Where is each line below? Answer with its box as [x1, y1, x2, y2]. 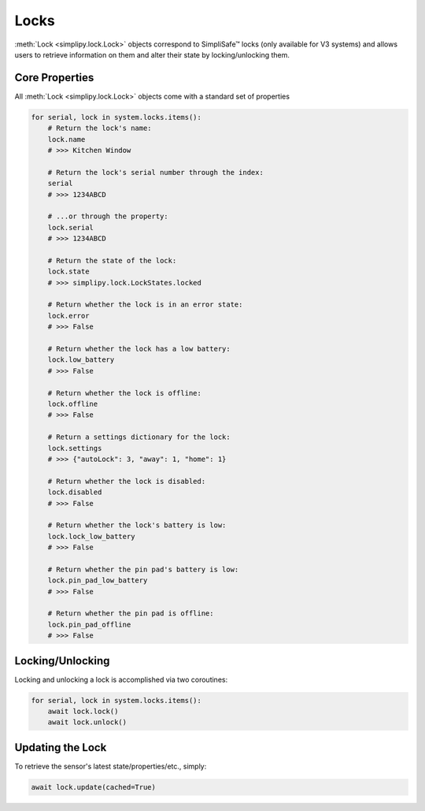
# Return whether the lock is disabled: [47, 477, 206, 485]
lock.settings [47, 444, 102, 452]
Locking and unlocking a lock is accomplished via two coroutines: [14, 675, 228, 684]
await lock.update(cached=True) [31, 783, 157, 791]
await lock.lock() [47, 707, 119, 716]
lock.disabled [47, 488, 102, 497]
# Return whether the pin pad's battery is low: [47, 564, 239, 574]
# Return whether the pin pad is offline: [47, 609, 214, 618]
